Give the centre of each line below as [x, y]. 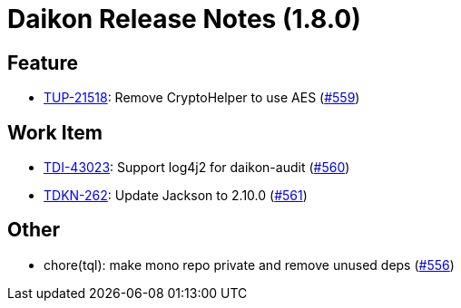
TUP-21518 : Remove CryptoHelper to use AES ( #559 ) [202, 98]
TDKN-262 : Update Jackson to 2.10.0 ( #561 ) [176, 196]
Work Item [55, 132]
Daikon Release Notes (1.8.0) [184, 19]
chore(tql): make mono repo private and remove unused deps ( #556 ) [249, 265]
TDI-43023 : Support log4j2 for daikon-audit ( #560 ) [197, 168]
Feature [43, 63]
